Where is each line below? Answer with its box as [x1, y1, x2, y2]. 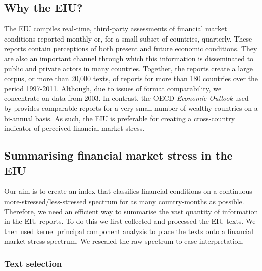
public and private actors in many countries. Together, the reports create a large [4, 63, 253, 73]
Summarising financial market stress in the [4, 147, 233, 163]
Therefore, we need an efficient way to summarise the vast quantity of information [4, 206, 258, 216]
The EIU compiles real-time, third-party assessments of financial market [4, 23, 227, 34]
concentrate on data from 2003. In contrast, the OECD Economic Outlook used [4, 93, 249, 103]
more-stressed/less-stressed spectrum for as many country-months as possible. [4, 196, 244, 206]
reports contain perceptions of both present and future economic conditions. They [4, 43, 257, 54]
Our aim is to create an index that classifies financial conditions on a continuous [4, 186, 252, 197]
